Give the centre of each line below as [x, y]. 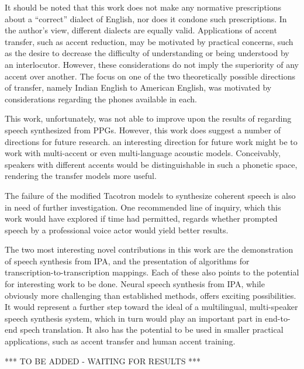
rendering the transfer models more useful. [81, 176]
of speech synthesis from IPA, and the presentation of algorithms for [127, 261]
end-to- [278, 318]
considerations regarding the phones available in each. [101, 99]
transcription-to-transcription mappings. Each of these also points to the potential [152, 272]
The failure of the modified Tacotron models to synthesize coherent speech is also [150, 195]
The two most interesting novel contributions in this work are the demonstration [149, 249]
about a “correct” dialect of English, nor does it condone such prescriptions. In [146, 18]
